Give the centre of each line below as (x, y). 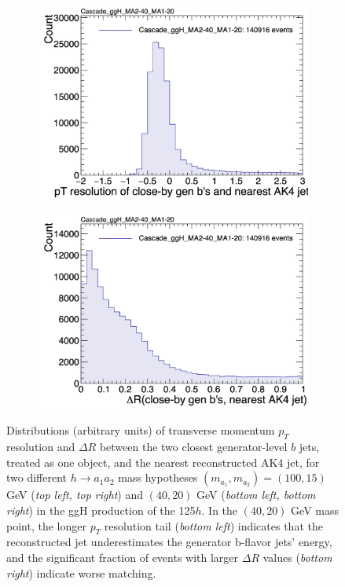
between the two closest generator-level (193, 447)
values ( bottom (297, 557)
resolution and (41, 447)
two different (37, 477)
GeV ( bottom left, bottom (256, 495)
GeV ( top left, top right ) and (75, 495)
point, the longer (46, 525)
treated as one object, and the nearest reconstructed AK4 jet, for (163, 462)
